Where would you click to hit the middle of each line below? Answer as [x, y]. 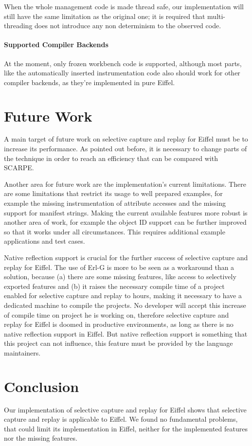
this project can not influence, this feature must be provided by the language [118, 343]
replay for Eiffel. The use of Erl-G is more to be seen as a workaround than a [119, 267]
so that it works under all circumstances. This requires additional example [115, 231]
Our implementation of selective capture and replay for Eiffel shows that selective [125, 409]
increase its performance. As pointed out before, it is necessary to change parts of [126, 149]
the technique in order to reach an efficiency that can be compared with [111, 158]
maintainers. [22, 352]
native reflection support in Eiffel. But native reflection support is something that [126, 333]
